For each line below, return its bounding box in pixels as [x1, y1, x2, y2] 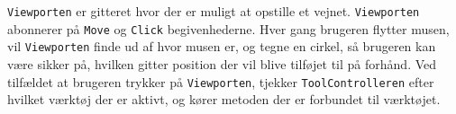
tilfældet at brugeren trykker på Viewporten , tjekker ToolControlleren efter [7, 72, 434, 91]
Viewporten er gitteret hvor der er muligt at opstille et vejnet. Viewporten [7, 2, 420, 20]
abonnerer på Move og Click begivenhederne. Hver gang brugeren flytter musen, [7, 19, 450, 38]
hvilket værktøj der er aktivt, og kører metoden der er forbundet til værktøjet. [7, 90, 441, 109]
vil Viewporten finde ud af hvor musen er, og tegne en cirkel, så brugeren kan [7, 37, 436, 56]
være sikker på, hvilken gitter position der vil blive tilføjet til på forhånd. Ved [7, 54, 437, 73]
